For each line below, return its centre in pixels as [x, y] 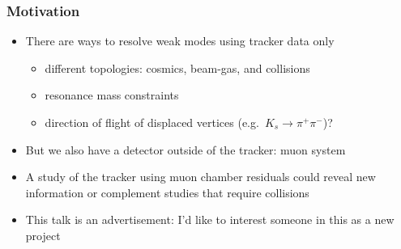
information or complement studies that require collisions [167, 192]
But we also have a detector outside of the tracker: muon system [186, 149]
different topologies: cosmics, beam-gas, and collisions [177, 68]
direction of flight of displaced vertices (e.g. [152, 122]
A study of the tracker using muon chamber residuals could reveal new [200, 177]
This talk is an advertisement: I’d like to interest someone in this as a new [210, 219]
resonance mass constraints [112, 95]
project [43, 235]
